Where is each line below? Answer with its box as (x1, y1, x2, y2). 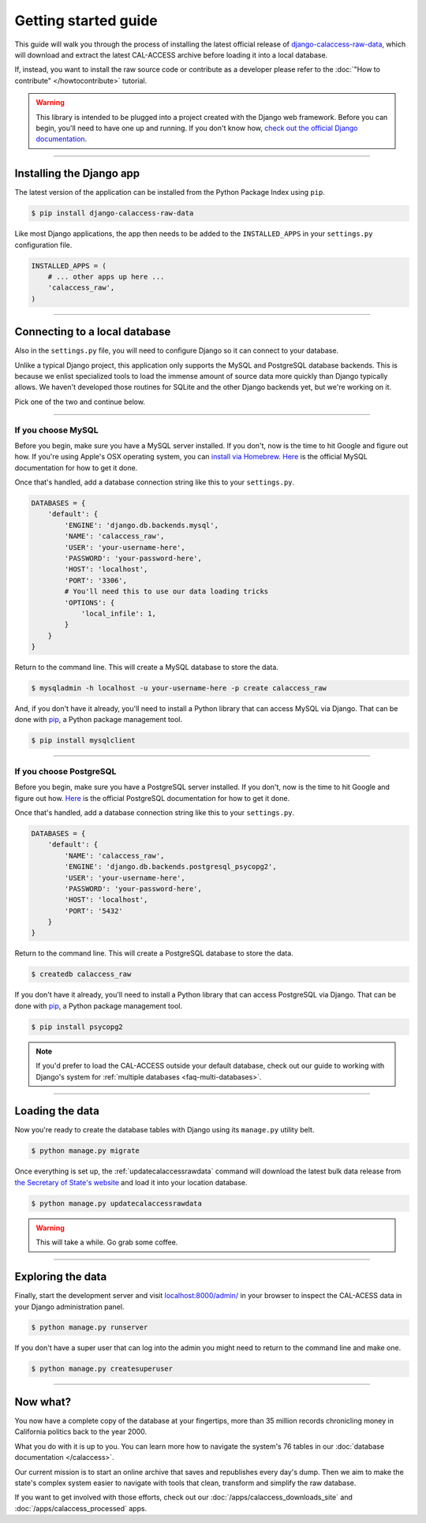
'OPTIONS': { (64, 598, 115, 607)
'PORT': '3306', (64, 576, 128, 585)
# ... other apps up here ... (47, 272, 165, 281)
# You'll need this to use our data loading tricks (64, 587, 269, 596)
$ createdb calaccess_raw (31, 970, 132, 979)
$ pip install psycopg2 (31, 1022, 124, 1031)
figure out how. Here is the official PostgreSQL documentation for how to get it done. (14, 793, 290, 803)
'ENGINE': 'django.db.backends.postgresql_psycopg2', (64, 863, 277, 871)
